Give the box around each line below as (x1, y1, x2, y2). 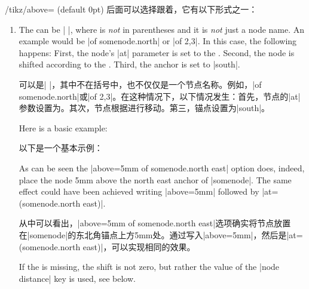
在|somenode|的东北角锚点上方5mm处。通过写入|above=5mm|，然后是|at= (19, 228, 303, 241)
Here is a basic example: (19, 121, 108, 134)
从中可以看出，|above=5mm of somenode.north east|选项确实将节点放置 (19, 217, 291, 229)
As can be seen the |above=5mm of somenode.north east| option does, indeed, (19, 161, 305, 174)
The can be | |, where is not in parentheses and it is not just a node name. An (19, 23, 305, 35)
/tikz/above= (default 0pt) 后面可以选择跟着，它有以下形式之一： (5, 3, 258, 15)
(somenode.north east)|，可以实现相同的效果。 (19, 240, 195, 253)
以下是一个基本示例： (19, 142, 103, 154)
